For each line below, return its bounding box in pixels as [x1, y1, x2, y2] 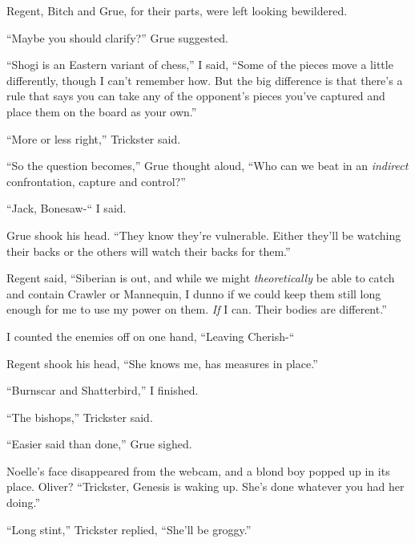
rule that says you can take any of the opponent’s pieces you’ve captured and [6, 87, 385, 104]
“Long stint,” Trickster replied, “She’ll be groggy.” [6, 521, 252, 537]
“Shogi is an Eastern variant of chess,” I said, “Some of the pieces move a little [6, 56, 393, 73]
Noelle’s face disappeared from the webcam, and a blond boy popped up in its [6, 462, 390, 479]
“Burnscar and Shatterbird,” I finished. [6, 382, 199, 399]
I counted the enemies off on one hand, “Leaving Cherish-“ [6, 327, 295, 344]
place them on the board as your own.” [6, 103, 197, 120]
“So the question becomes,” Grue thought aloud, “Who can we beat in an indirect [6, 157, 409, 174]
